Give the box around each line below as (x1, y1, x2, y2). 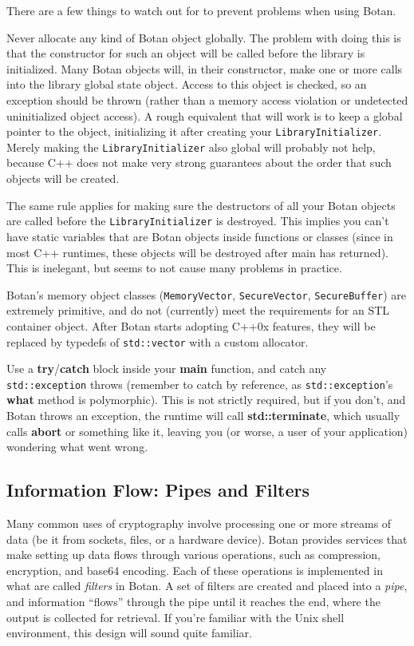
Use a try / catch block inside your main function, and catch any (6, 360, 327, 377)
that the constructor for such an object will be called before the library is (6, 45, 365, 61)
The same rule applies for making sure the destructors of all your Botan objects (6, 196, 396, 213)
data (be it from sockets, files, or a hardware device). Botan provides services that (6, 530, 408, 547)
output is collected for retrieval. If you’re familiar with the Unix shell (6, 608, 345, 625)
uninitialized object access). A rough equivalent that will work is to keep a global (6, 107, 403, 124)
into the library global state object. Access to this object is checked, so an (6, 76, 367, 93)
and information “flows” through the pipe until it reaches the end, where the (6, 592, 380, 609)
